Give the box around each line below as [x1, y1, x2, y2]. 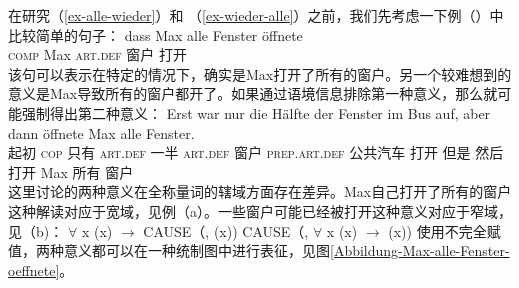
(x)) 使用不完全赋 [388, 220, 501, 241]
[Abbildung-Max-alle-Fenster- [330, 240, 510, 261]
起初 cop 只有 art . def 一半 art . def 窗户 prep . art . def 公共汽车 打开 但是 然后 [8, 142, 504, 163]
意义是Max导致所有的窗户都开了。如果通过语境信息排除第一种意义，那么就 [8, 83, 498, 104]
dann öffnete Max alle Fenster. [8, 122, 195, 143]
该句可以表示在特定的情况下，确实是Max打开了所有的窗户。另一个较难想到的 [8, 63, 512, 84]
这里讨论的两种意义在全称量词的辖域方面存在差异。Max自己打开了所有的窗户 [8, 181, 512, 202]
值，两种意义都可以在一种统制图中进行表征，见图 [8, 240, 330, 261]
